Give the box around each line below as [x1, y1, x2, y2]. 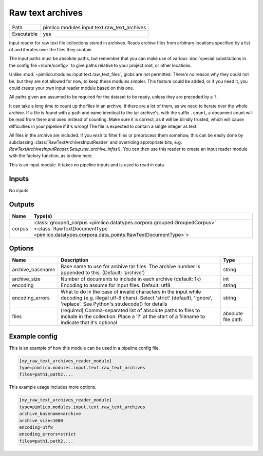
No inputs [9, 187, 29, 193]
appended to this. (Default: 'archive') [60, 269, 145, 276]
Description [60, 257, 89, 263]
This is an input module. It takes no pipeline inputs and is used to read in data [9, 161, 164, 168]
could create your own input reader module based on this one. [9, 85, 134, 91]
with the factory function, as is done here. [9, 153, 93, 159]
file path [223, 316, 242, 323]
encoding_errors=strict [19, 432, 76, 437]
